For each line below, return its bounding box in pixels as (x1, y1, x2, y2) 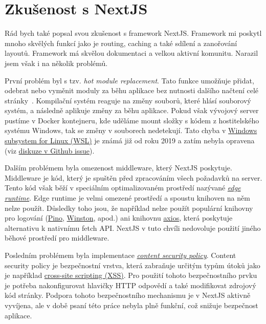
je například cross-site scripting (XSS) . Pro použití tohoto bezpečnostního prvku (5, 270, 257, 280)
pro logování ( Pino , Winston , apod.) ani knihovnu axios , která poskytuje (5, 212, 233, 223)
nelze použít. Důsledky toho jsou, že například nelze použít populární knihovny (5, 202, 253, 213)
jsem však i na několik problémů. (5, 57, 108, 68)
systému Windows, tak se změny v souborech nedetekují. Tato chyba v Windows (5, 125, 257, 136)
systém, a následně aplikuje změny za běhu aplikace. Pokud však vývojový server (5, 105, 259, 116)
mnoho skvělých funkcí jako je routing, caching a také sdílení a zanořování (5, 37, 237, 48)
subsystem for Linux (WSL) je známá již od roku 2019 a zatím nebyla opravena (5, 135, 255, 146)
